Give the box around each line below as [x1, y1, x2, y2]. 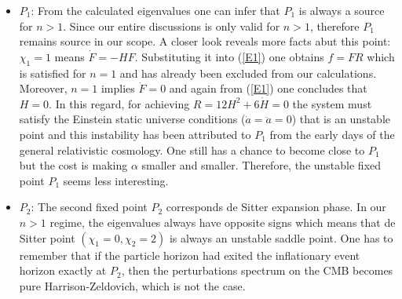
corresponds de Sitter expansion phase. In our [166, 199, 386, 215]
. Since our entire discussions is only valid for [63, 17, 280, 34]
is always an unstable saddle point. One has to [169, 229, 393, 246]
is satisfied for [19, 64, 86, 81]
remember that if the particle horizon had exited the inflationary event [19, 246, 360, 263]
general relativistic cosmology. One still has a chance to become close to [19, 141, 365, 158]
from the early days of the [269, 126, 395, 142]
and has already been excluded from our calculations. [119, 64, 377, 81]
